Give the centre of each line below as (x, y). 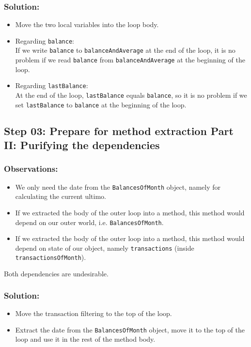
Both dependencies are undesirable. (56, 274)
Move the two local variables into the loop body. (87, 24)
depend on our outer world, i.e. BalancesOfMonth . (89, 222)
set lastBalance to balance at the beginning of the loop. (101, 104)
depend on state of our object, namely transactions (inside (105, 248)
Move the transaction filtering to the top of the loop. (94, 313)
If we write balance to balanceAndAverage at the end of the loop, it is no (125, 50)
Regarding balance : (45, 40)
